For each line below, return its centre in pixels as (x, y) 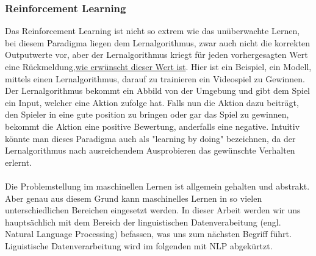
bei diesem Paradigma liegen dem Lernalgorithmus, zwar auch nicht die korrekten (158, 42)
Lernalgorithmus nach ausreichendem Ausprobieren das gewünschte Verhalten (150, 150)
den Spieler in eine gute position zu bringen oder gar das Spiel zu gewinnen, (147, 114)
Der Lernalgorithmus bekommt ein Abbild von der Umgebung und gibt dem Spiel (157, 91)
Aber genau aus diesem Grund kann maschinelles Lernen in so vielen (134, 198)
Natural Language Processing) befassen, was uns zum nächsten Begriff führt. (148, 234)
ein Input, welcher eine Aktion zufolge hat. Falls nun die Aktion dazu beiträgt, (152, 102)
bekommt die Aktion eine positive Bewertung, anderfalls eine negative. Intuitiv (153, 126)
